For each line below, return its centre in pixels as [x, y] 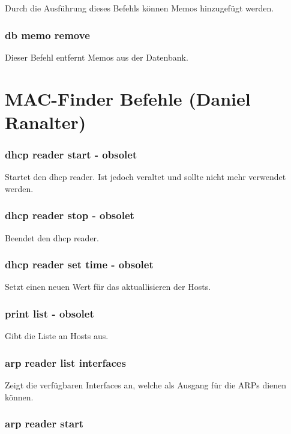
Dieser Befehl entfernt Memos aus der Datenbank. [97, 57]
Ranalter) [46, 122]
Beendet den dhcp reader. [52, 237]
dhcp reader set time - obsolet [79, 264]
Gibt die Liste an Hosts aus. [57, 336]
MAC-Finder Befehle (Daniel [128, 98]
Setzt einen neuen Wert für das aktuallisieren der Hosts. [108, 287]
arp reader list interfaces [65, 362]
